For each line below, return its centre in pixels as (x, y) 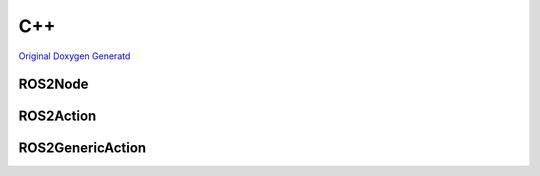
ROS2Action (57, 116)
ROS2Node (53, 84)
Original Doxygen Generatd (74, 56)
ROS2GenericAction (82, 148)
